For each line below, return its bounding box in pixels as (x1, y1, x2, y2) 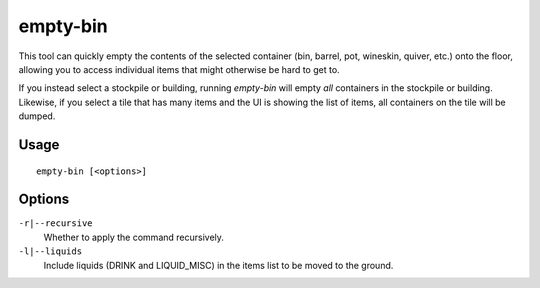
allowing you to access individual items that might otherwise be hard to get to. (18, 63, 340, 75)
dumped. (18, 110, 56, 122)
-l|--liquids (18, 246, 83, 257)
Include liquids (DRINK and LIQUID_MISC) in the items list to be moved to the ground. (43, 259, 394, 271)
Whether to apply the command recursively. (43, 231, 225, 243)
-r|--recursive (18, 218, 94, 229)
